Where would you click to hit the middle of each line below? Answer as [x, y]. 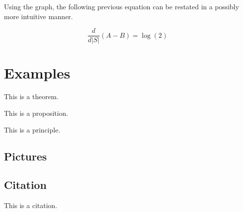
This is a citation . [31, 205]
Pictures [26, 156]
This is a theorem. [31, 96]
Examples [37, 73]
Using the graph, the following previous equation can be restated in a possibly [121, 6]
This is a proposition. [36, 113]
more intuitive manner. [39, 16]
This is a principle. [32, 129]
